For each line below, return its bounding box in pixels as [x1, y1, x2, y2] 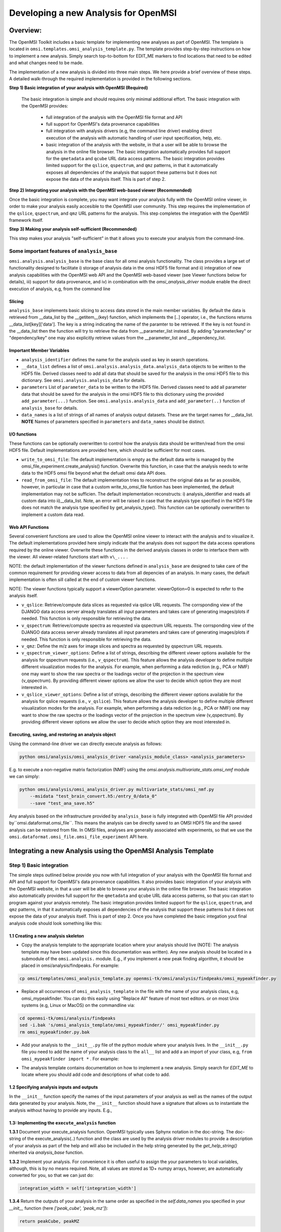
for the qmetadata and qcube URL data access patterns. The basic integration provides [46, 155, 225, 161]
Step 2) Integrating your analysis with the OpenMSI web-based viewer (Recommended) [9, 187, 192, 193]
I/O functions [9, 431, 37, 437]
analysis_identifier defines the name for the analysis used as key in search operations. [21, 356, 209, 362]
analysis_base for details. [21, 405, 78, 411]
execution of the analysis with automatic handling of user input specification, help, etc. [46, 135, 222, 140]
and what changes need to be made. [9, 60, 84, 66]
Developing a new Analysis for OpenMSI [9, 7, 177, 18]
